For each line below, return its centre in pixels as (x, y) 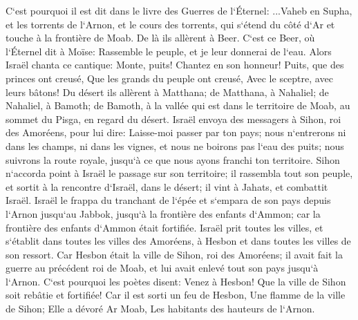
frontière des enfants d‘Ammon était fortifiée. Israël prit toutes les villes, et (164, 227)
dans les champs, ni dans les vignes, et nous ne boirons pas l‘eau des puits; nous (175, 145)
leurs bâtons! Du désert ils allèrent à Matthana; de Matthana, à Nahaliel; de (167, 92)
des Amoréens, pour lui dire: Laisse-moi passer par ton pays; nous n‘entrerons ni (176, 132)
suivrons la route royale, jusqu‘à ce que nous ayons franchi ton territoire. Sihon (173, 159)
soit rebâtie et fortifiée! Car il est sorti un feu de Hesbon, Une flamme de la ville (176, 295)
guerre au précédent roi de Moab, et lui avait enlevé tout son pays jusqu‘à (162, 268)
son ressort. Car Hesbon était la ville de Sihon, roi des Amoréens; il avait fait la (174, 254)
